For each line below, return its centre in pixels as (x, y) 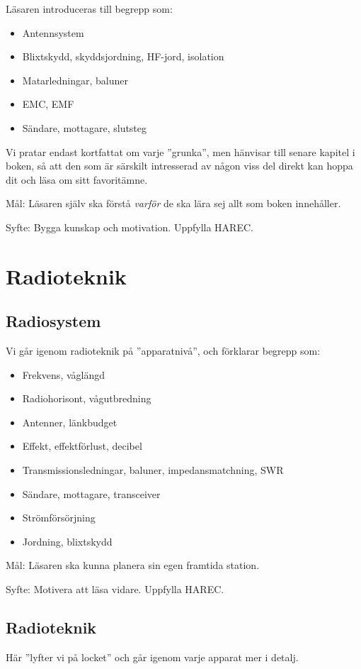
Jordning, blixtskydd (67, 541)
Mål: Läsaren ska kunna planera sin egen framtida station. (133, 565)
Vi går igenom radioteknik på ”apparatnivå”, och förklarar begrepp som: (163, 351)
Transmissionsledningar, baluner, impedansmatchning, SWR (153, 470)
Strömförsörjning (59, 518)
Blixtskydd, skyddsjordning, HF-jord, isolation (123, 56)
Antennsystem (53, 32)
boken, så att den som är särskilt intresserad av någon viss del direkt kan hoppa (179, 166)
